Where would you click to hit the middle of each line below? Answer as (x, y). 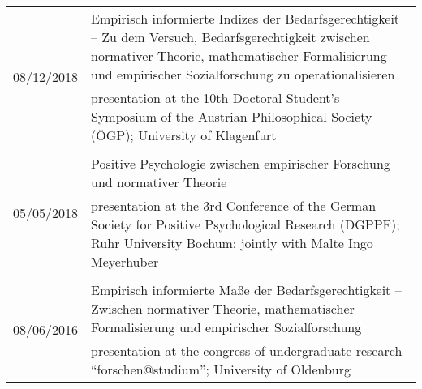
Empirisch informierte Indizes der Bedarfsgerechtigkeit (245, 18)
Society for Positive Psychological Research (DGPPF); (245, 224)
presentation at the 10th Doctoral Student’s (215, 98)
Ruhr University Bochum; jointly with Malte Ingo (232, 243)
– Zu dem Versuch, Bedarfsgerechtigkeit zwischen (230, 37)
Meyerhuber (125, 261)
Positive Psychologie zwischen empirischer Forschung (241, 163)
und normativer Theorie (159, 182)
